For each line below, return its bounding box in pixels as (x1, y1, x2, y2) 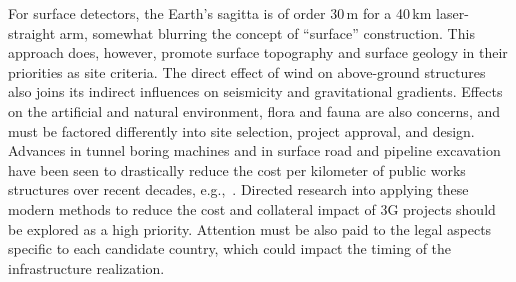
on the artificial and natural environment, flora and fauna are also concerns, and (8, 100, 500, 121)
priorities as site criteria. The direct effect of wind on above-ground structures (8, 61, 486, 82)
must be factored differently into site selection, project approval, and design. (8, 120, 475, 141)
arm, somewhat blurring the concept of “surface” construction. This (59, 22, 475, 43)
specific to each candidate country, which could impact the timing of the (8, 238, 452, 259)
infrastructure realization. (8, 257, 165, 278)
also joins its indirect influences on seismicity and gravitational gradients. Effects (8, 81, 503, 102)
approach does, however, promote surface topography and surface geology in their (8, 42, 508, 63)
